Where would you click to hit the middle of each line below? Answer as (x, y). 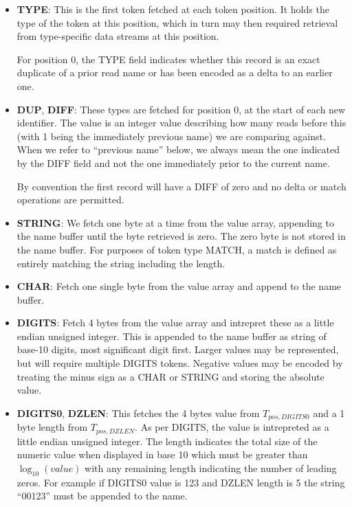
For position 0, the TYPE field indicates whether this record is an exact (168, 59)
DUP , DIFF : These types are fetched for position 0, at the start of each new (181, 109)
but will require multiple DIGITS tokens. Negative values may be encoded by (180, 363)
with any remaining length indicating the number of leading (211, 467)
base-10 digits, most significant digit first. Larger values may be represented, (178, 349)
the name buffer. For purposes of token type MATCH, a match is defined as (177, 249)
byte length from (52, 427)
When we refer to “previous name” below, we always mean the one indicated (178, 149)
